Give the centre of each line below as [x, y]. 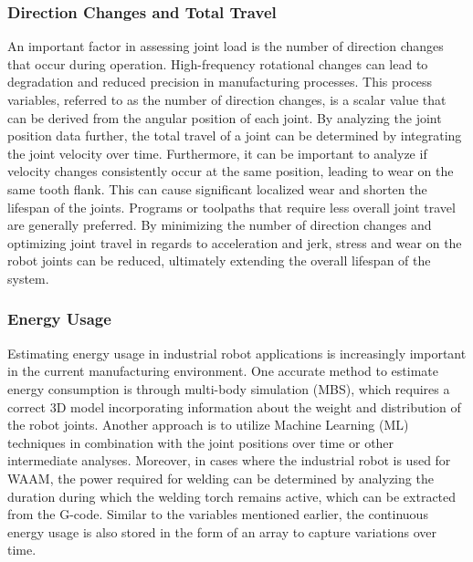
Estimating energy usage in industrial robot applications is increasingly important [237, 353]
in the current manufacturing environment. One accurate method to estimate [223, 371]
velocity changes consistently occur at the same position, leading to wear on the [231, 171]
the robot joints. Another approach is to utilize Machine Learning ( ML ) [208, 425]
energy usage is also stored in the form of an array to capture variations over [222, 531]
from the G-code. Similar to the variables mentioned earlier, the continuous [218, 514]
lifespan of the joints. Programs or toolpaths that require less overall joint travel [231, 207]
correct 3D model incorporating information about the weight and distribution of [234, 406]
